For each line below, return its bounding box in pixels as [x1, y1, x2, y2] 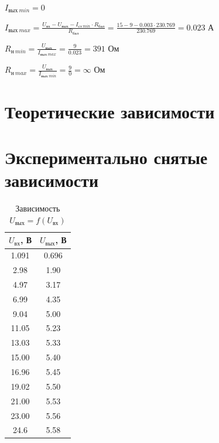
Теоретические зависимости [5, 99, 215, 123]
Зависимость [15, 202, 60, 214]
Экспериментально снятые [5, 145, 208, 169]
